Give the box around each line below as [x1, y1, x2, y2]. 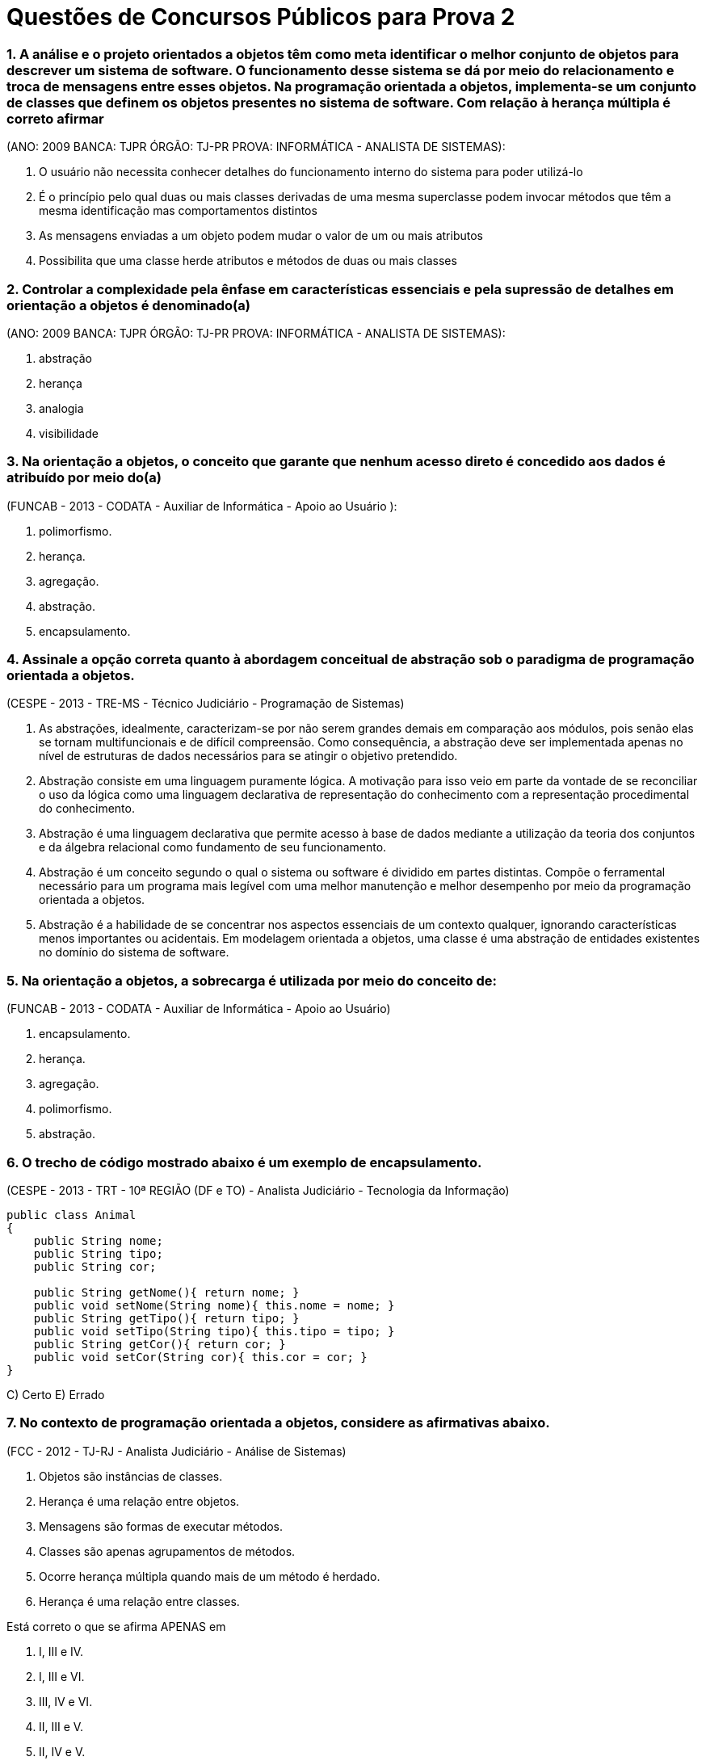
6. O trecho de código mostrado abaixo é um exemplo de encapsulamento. [6, 1154, 482, 1170]
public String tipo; [33, 1246, 163, 1260]
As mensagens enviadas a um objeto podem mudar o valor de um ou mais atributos [39, 229, 483, 243]
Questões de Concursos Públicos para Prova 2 [6, 3, 515, 31]
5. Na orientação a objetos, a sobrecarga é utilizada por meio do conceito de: [6, 972, 497, 989]
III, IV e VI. [39, 1694, 93, 1708]
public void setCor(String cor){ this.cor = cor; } [33, 1350, 368, 1364]
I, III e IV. [39, 1644, 84, 1658]
